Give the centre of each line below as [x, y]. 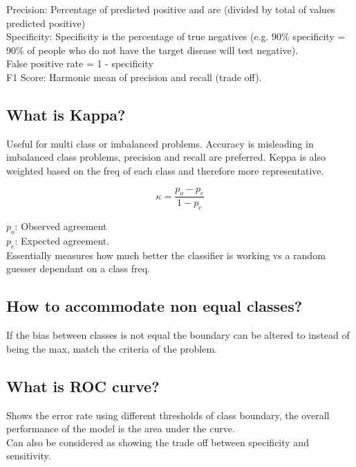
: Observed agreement [61, 226]
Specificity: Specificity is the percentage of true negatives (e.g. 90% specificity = [176, 36]
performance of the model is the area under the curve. [121, 429]
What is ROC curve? [83, 386]
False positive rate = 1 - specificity [80, 63]
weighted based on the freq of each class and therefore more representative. [165, 170]
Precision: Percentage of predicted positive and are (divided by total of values [171, 9]
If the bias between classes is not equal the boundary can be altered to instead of [178, 335]
